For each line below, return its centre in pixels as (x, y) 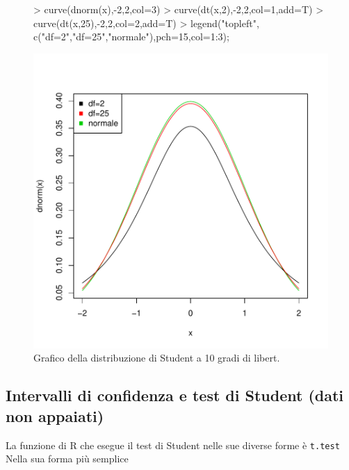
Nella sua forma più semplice (67, 459)
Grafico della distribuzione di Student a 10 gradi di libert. (157, 358)
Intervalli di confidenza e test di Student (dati (175, 395)
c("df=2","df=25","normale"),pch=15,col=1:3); (131, 37)
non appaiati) (55, 415)
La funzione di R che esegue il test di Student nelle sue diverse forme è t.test (173, 445)
